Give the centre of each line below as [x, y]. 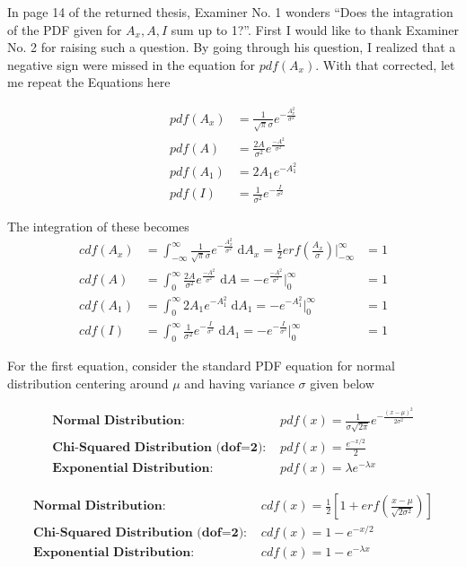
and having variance [239, 383]
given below [342, 383]
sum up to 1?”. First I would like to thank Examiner [315, 29]
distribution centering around [88, 383]
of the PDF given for [65, 29]
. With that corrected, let [385, 64]
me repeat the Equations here [89, 82]
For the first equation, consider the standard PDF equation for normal [201, 365]
